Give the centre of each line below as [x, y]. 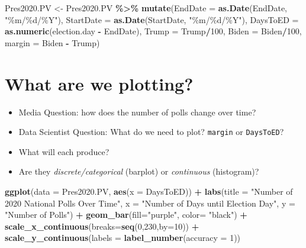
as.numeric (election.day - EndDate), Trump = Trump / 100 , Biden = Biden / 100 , [153, 31]
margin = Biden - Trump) [52, 42]
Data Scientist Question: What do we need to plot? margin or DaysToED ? [151, 132]
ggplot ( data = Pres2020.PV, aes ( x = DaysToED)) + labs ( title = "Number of [149, 191]
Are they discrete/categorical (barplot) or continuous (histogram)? [139, 171]
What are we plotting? [99, 83]
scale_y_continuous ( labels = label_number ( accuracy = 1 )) [123, 238]
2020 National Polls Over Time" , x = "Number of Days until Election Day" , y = [150, 203]
